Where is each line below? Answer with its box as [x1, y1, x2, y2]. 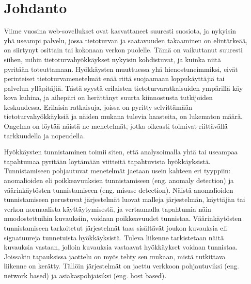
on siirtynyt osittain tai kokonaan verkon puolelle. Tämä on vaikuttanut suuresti [4, 45, 243, 55]
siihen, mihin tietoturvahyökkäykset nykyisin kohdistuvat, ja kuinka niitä [4, 54, 221, 64]
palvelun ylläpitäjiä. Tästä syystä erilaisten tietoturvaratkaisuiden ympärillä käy [4, 83, 243, 93]
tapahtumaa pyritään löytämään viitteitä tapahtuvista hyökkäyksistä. [4, 156, 211, 166]
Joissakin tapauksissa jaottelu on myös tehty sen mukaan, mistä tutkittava [4, 251, 226, 261]
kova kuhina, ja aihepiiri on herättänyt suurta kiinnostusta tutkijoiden [4, 92, 213, 102]
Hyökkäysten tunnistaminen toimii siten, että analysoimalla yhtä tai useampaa [4, 147, 238, 157]
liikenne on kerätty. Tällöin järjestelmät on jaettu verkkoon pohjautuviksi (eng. [4, 261, 239, 271]
